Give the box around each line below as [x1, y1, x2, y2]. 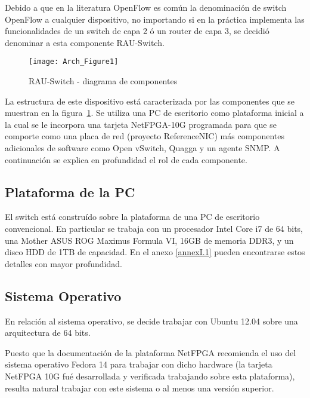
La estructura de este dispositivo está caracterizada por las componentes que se [5, 94, 294, 107]
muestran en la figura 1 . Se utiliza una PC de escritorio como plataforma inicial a [5, 106, 304, 119]
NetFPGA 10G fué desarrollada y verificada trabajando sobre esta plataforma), [5, 369, 295, 382]
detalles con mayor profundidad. [5, 257, 122, 270]
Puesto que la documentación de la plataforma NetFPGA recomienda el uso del [5, 346, 296, 359]
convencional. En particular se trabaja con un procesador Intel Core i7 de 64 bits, [5, 222, 303, 234]
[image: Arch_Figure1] [29, 57, 119, 66]
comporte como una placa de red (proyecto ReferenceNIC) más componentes [5, 130, 285, 142]
